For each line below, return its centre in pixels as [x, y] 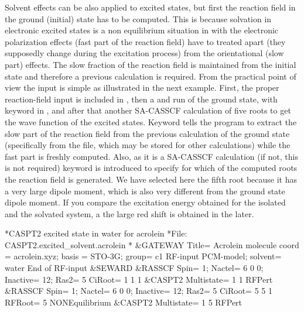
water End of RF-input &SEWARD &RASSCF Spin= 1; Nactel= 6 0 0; [134, 268]
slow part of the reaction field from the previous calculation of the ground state [147, 133]
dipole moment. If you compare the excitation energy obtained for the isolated [145, 202]
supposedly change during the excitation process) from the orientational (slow [144, 53]
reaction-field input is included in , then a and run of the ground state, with [141, 99]
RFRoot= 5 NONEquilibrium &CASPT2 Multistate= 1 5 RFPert [124, 302]
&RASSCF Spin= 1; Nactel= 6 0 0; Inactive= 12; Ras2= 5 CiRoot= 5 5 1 [139, 291]
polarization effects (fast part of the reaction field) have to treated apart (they [145, 41]
